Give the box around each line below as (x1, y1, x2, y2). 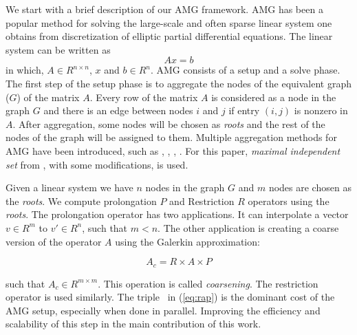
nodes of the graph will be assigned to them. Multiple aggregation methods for (6, 130, 337, 144)
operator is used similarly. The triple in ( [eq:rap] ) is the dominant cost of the (6, 290, 335, 304)
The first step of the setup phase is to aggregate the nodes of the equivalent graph (6, 76, 351, 90)
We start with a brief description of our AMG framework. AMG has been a (6, 2, 323, 16)
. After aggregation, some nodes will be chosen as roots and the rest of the (12, 116, 325, 131)
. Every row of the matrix (89, 89, 198, 104)
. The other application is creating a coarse (158, 220, 339, 235)
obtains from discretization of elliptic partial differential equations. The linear (6, 29, 333, 43)
